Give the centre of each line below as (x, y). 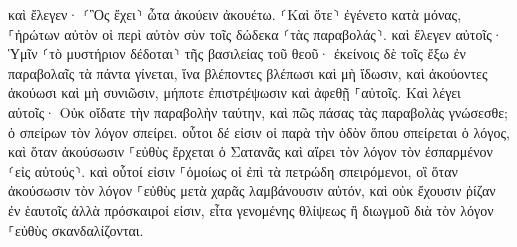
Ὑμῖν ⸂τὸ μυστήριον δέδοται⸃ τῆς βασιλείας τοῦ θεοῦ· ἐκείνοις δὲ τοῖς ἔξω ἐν (237, 53)
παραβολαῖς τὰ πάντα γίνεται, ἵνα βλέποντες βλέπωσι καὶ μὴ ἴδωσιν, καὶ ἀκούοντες (248, 72)
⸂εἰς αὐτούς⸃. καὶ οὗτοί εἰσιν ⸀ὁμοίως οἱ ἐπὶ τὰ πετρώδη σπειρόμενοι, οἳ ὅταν (233, 170)
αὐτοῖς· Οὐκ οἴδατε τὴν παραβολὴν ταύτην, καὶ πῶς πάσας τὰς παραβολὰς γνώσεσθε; (258, 111)
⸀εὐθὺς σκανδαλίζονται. (76, 229)
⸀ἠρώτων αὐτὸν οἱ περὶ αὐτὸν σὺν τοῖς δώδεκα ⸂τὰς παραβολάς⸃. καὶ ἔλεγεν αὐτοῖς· (255, 33)
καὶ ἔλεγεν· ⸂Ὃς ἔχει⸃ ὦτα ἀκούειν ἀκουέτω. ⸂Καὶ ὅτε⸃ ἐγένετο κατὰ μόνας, (235, 14)
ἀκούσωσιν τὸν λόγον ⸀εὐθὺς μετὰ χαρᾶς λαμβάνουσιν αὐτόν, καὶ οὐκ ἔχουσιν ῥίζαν (252, 190)
